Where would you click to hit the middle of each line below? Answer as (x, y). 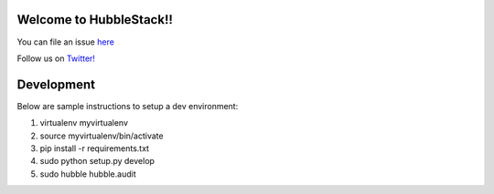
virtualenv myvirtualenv (84, 123)
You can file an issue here (65, 42)
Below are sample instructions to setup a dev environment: (128, 106)
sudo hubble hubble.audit (88, 174)
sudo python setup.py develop (97, 161)
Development (56, 84)
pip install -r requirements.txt (95, 148)
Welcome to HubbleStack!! (95, 20)
